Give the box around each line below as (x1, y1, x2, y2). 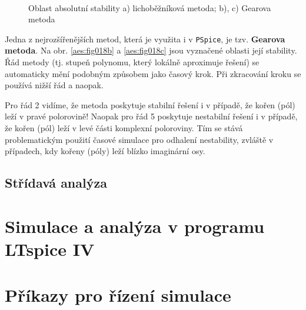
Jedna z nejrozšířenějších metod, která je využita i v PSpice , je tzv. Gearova (5, 32, 285, 45)
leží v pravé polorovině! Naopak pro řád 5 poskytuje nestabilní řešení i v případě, (5, 110, 298, 122)
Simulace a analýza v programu (5, 214, 265, 238)
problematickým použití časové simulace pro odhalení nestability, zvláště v (5, 133, 274, 145)
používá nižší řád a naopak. (5, 79, 104, 91)
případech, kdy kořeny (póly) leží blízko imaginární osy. (5, 145, 205, 157)
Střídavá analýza (5, 174, 107, 192)
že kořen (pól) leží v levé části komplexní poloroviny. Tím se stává (5, 122, 243, 134)
